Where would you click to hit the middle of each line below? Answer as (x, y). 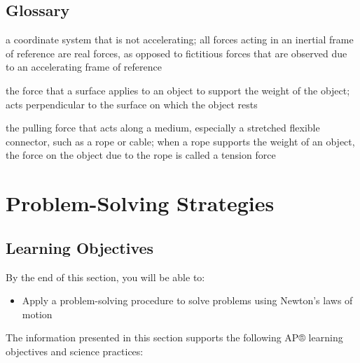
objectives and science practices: (75, 351)
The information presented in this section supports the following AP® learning (174, 337)
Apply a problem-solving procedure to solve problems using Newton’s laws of (187, 300)
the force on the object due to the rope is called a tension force (141, 155)
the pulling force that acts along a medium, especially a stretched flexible (163, 128)
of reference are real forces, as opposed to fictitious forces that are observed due (176, 53)
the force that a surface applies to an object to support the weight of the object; (178, 90)
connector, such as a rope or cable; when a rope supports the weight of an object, (180, 141)
